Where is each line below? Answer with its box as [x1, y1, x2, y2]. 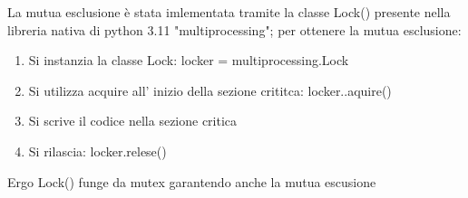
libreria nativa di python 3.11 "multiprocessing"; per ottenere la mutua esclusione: [7, 20, 462, 39]
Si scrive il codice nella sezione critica [28, 111, 238, 130]
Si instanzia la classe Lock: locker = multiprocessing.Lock [28, 51, 349, 70]
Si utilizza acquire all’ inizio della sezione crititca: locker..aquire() [28, 80, 392, 99]
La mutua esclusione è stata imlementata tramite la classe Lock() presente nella [7, 3, 451, 21]
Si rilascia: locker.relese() [28, 141, 167, 160]
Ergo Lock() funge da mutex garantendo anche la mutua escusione [7, 172, 376, 191]
